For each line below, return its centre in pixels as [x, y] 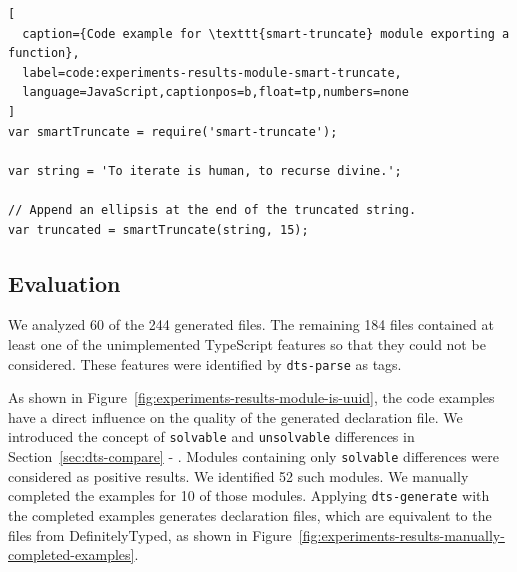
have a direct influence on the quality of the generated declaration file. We [235, 416]
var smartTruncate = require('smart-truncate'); [173, 131]
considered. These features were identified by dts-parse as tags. [205, 363]
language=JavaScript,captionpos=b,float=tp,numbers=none [215, 92]
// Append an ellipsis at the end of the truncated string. [212, 209]
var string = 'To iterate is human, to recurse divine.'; [205, 170]
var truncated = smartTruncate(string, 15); [158, 229]
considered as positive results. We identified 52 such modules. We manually [238, 475]
